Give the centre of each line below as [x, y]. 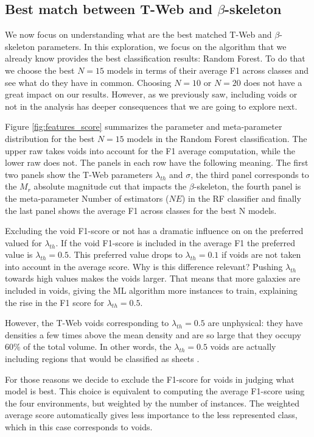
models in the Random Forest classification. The [217, 138]
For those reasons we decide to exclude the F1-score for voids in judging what [150, 379]
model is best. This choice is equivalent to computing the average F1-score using [155, 391]
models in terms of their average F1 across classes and [208, 70]
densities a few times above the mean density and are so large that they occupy [153, 334]
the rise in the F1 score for [55, 302]
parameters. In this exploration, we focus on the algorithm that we [162, 46]
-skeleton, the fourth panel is [247, 186]
